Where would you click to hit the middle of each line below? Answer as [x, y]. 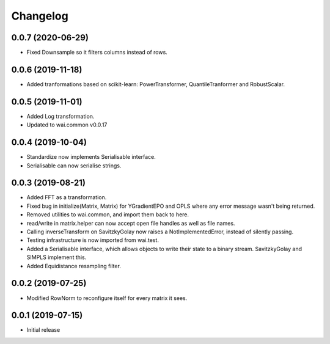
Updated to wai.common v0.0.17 [67, 125]
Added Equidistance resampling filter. [74, 266]
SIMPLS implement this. [57, 257]
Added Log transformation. [61, 116]
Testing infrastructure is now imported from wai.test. [93, 240]
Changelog [40, 16]
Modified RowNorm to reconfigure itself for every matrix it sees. [107, 298]
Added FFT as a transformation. [67, 197]
